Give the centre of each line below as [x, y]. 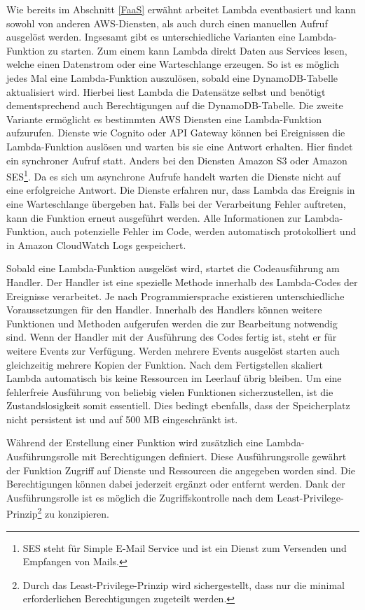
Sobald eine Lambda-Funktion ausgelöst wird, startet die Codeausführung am [173, 268]
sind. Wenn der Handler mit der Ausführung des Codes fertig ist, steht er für [172, 337]
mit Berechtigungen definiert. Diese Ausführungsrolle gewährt [214, 456]
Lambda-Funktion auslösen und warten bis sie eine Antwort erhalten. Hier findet [180, 146]
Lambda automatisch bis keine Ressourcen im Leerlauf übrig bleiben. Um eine [174, 378]
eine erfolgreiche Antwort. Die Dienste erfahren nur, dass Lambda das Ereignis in [181, 190]
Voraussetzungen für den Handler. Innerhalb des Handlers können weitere [164, 310]
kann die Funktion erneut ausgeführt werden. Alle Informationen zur [154, 217]
